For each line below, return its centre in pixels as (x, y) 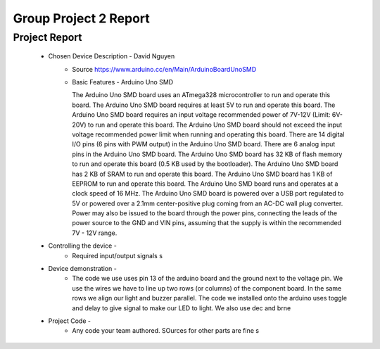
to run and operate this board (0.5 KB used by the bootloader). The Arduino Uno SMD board (205, 164)
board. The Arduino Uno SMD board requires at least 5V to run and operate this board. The (204, 105)
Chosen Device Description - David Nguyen (112, 56)
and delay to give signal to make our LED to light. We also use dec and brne (182, 308)
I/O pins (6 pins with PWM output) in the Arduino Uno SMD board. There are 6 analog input (204, 144)
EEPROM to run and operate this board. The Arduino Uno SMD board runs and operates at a (205, 184)
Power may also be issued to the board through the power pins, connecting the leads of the (205, 213)
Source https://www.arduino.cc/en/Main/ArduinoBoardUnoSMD (164, 69)
